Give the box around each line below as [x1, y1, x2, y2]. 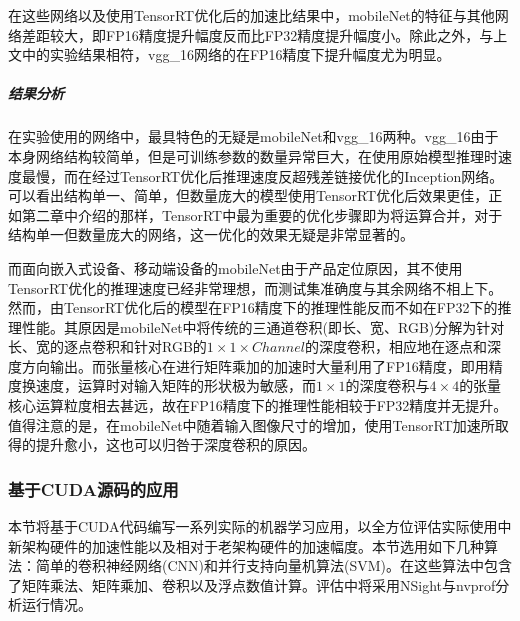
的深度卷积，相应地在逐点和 [304, 336, 487, 357]
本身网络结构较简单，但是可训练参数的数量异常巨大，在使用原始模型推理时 [8, 145, 498, 166]
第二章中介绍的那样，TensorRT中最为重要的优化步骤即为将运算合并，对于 [21, 204, 503, 225]
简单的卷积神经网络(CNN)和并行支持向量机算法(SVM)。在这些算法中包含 [35, 555, 513, 576]
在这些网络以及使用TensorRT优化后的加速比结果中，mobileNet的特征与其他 [8, 5, 495, 25]
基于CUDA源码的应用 [8, 476, 179, 501]
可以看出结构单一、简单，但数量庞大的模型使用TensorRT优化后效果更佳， [8, 185, 489, 206]
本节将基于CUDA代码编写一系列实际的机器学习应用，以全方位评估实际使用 [8, 516, 498, 537]
